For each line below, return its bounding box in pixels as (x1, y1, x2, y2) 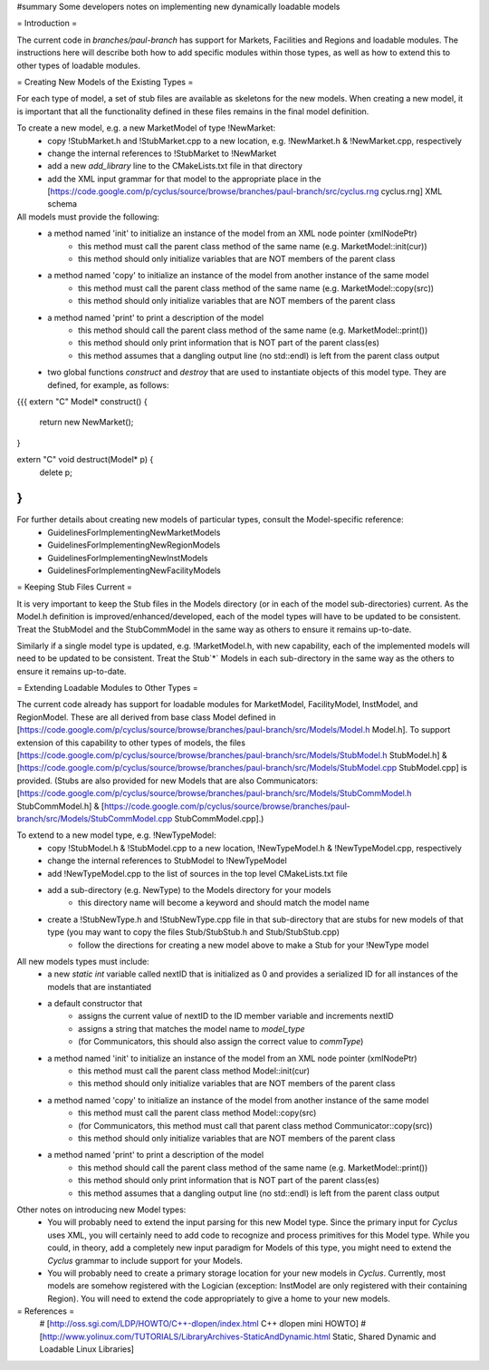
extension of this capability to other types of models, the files (16, 737, 246, 748)
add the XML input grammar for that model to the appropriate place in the (47, 173, 321, 184)
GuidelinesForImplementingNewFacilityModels (47, 565, 221, 576)
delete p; (39, 467, 72, 478)
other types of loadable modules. (16, 60, 140, 71)
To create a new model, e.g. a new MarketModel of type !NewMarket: (16, 122, 276, 133)
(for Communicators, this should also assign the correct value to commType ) (78, 1036, 364, 1047)
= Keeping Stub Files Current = (16, 581, 133, 593)
